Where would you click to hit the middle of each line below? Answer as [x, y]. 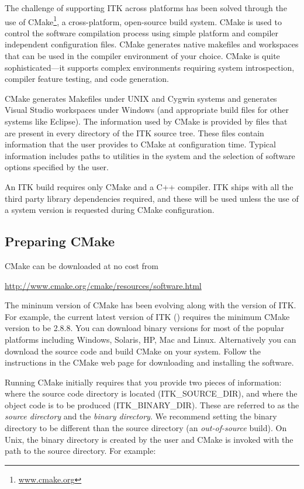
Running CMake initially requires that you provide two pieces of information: [143, 382]
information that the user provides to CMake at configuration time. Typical [140, 144]
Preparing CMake [60, 241]
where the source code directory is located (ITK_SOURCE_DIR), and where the [151, 393]
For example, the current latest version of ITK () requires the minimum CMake [147, 316]
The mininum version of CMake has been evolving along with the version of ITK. [151, 305]
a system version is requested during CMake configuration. [110, 210]
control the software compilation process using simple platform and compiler [142, 32]
